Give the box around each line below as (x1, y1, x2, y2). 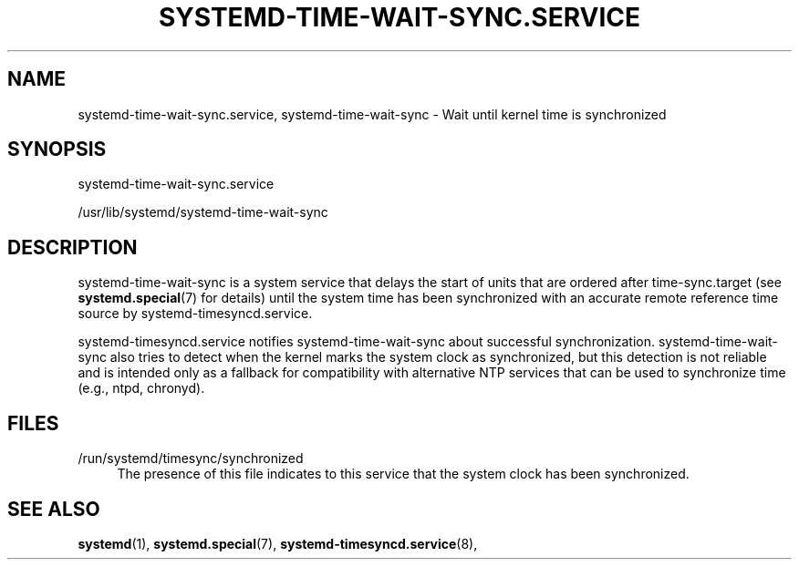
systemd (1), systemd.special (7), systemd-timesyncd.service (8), (78, 535, 478, 552)
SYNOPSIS (7, 138, 107, 161)
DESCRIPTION (7, 235, 138, 259)
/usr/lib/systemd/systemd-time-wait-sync (78, 204, 328, 221)
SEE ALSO (7, 497, 100, 521)
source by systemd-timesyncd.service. (78, 305, 313, 322)
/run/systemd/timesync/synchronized (78, 450, 304, 467)
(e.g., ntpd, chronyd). (78, 380, 205, 397)
